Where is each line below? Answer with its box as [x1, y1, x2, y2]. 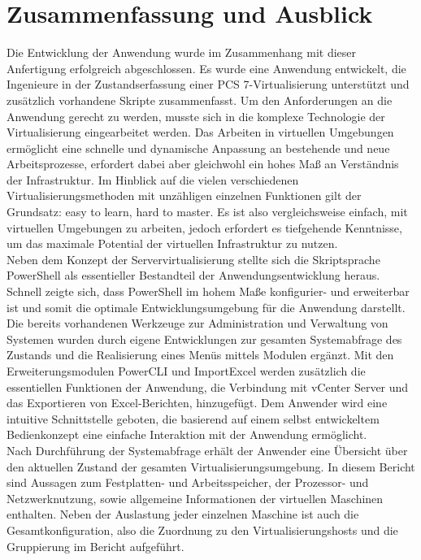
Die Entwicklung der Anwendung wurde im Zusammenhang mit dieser [7, 44, 356, 61]
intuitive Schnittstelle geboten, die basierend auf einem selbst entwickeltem [7, 410, 380, 427]
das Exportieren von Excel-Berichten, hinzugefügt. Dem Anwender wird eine [7, 394, 388, 411]
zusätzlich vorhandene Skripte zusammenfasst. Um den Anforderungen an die [7, 91, 393, 108]
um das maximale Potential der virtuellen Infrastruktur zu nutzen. [7, 235, 338, 252]
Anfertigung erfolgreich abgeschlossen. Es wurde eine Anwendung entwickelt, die [7, 59, 406, 76]
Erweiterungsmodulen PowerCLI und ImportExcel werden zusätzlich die [7, 362, 366, 379]
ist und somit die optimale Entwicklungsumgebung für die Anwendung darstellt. [7, 298, 406, 315]
